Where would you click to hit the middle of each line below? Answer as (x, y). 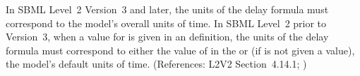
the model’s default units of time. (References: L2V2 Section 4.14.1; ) (156, 64)
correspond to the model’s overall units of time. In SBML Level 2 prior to (166, 23)
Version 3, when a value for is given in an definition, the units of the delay (167, 37)
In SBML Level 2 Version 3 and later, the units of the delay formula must (167, 9)
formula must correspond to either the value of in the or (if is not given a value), (180, 50)
